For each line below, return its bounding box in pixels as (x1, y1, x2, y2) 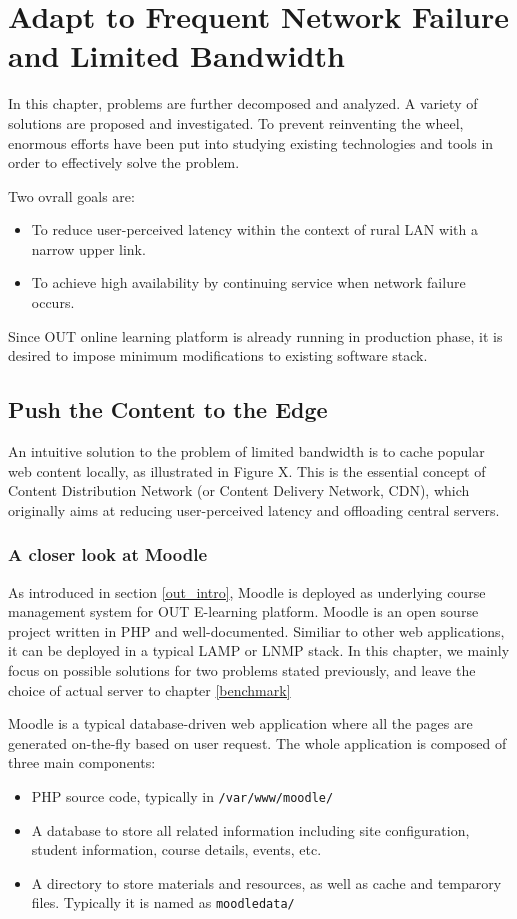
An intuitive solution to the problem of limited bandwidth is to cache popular (8, 441, 485, 462)
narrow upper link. (31, 238, 146, 259)
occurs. (31, 292, 75, 313)
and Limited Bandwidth (8, 35, 345, 76)
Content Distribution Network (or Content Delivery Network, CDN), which (8, 480, 470, 501)
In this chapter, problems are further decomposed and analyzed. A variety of (8, 93, 478, 114)
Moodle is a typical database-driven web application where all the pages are (8, 713, 473, 734)
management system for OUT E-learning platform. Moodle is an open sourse (8, 601, 479, 622)
